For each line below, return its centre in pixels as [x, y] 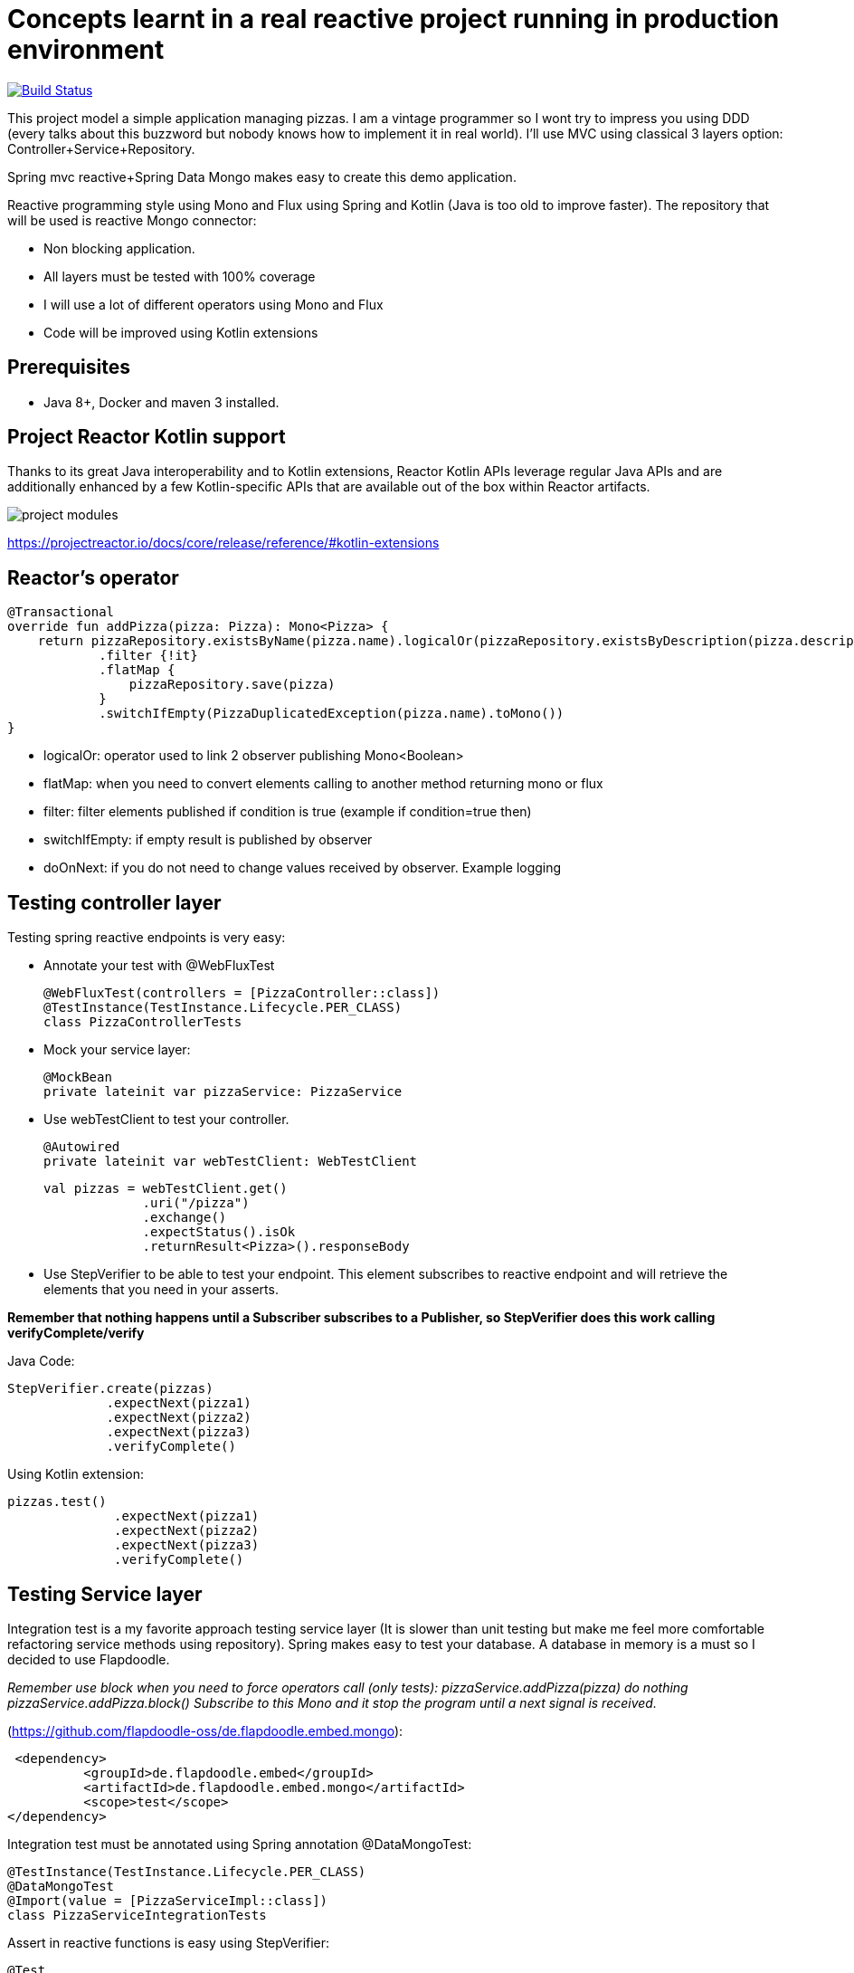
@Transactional [61, 612]
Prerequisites [69, 367]
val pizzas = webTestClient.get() [166, 1189]
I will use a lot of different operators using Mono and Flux [213, 304]
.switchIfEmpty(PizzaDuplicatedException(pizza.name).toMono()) [332, 714]
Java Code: [41, 1361]
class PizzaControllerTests [143, 1022]
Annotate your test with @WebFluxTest [159, 966]
